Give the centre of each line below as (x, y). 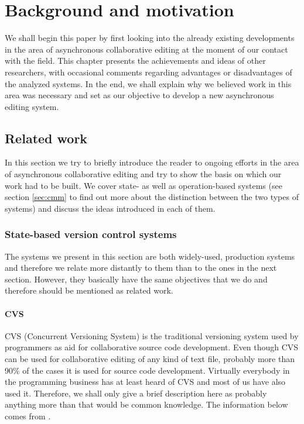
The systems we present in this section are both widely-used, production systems (150, 256)
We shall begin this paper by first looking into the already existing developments (150, 38)
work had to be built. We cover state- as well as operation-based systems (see (144, 185)
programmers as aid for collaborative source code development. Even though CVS (152, 347)
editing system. (32, 106)
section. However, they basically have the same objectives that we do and (136, 279)
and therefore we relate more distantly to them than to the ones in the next (141, 268)
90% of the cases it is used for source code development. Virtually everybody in (147, 370)
